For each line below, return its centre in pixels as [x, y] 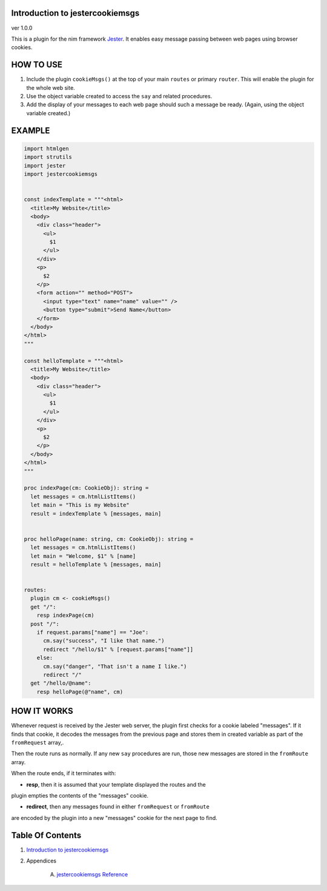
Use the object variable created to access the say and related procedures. [119, 96]
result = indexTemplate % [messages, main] [96, 513]
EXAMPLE [31, 130]
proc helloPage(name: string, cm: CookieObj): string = [109, 539]
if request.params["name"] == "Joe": [93, 633]
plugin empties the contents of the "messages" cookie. [80, 795]
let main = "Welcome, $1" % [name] [83, 556]
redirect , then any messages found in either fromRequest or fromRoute [118, 807]
